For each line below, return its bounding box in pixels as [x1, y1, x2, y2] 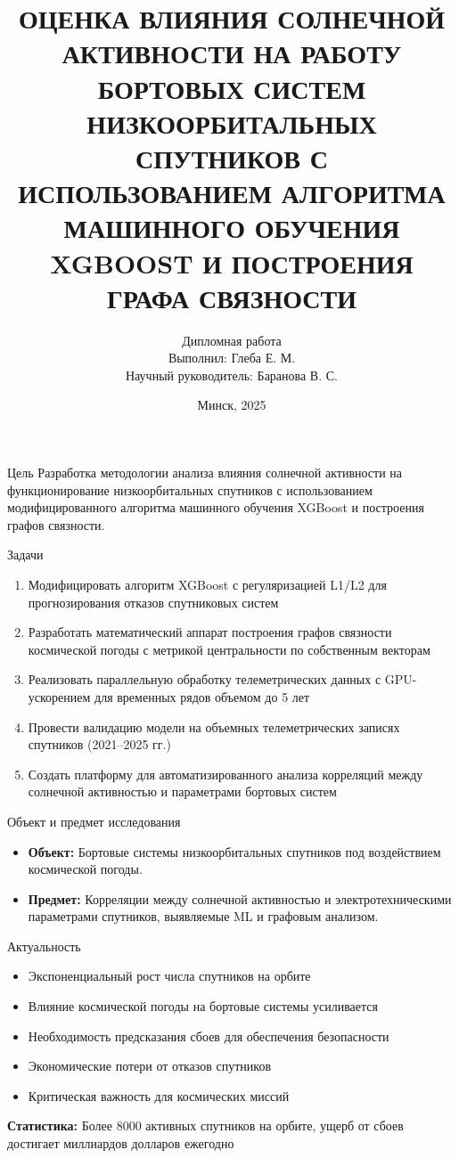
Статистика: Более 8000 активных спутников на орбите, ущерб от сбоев [7, 1116, 404, 1135]
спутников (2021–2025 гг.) [28, 735, 171, 754]
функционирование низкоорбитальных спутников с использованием [7, 480, 373, 499]
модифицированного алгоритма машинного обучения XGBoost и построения [7, 498, 424, 517]
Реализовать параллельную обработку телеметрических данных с [28, 670, 381, 689]
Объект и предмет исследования [7, 811, 181, 830]
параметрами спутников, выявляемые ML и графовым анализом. [28, 907, 379, 926]
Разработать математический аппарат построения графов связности [28, 623, 392, 641]
